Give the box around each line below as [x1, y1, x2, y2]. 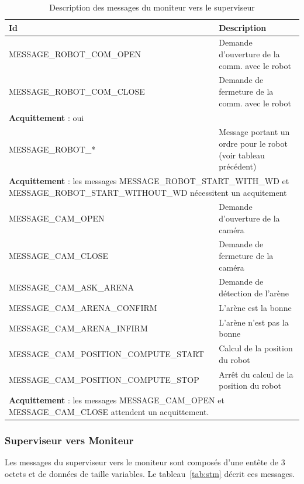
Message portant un [219, 126, 290, 138]
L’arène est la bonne [219, 301, 292, 313]
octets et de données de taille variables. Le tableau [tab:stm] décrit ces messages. [5, 467, 295, 479]
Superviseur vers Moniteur [5, 433, 134, 447]
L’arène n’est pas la [219, 316, 289, 328]
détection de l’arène [219, 287, 289, 299]
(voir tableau [219, 148, 265, 161]
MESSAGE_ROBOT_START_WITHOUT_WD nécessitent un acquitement [9, 186, 287, 198]
